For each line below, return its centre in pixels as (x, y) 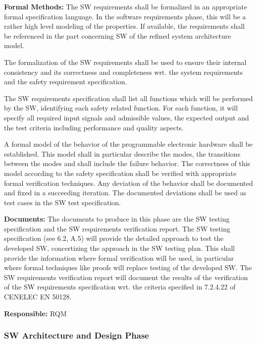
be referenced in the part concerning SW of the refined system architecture (118, 35)
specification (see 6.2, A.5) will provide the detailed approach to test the (114, 238)
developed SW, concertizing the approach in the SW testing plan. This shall (120, 248)
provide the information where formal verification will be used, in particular (119, 258)
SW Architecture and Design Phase (77, 335)
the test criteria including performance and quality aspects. (94, 127)
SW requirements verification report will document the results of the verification (126, 277)
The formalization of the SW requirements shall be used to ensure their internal (125, 62)
